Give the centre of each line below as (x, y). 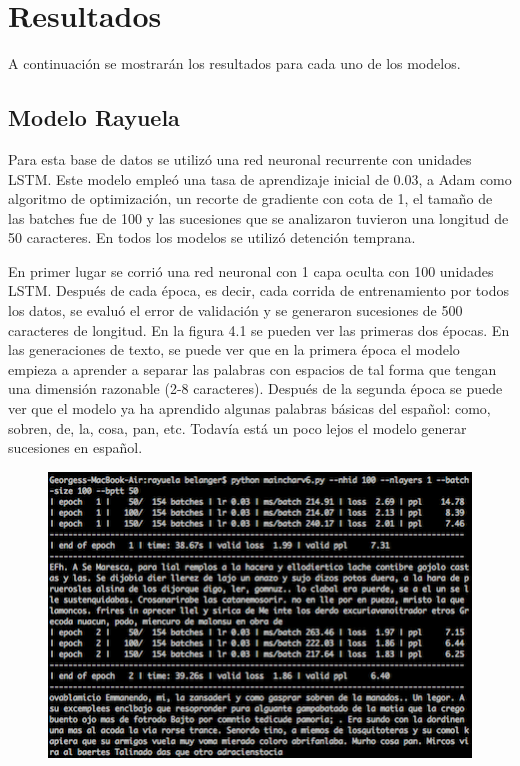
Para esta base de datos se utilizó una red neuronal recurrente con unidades (240, 158)
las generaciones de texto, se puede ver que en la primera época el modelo (234, 349)
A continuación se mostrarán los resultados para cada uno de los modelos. (234, 63)
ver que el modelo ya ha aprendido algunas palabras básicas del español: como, (249, 408)
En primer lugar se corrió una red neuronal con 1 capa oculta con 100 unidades (251, 270)
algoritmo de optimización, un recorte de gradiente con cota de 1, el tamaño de (250, 198)
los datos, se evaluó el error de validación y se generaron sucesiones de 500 (235, 310)
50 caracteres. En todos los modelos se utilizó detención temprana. (212, 237)
